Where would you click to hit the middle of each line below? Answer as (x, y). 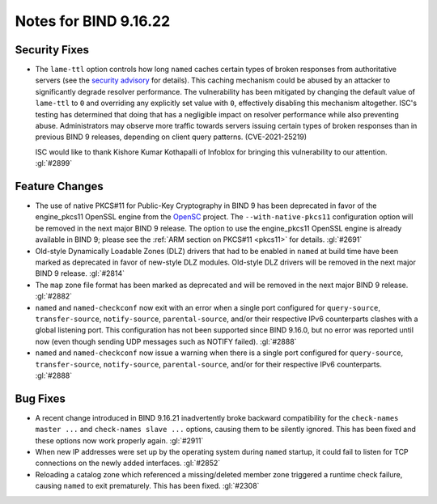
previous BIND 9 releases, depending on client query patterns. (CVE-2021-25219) (171, 137)
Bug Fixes (40, 398)
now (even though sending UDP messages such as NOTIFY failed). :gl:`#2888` (166, 341)
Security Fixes (52, 50)
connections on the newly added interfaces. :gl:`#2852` (128, 463)
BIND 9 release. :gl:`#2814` (80, 273)
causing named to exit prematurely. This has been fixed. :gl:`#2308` (147, 486)
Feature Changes (59, 186)
